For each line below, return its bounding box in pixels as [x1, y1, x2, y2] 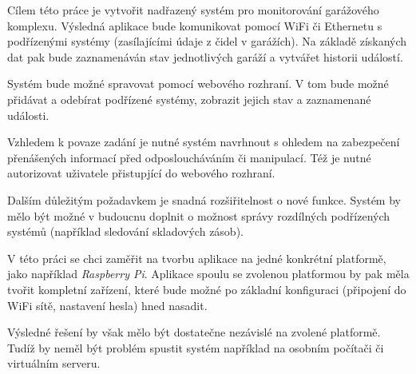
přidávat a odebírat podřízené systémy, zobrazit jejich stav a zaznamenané [7, 90, 371, 107]
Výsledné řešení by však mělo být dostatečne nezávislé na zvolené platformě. [7, 324, 381, 340]
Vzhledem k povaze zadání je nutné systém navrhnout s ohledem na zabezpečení [7, 133, 400, 150]
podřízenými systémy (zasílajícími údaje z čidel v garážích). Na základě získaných [7, 33, 407, 50]
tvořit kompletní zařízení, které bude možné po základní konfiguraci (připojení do [7, 280, 406, 297]
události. [7, 106, 50, 123]
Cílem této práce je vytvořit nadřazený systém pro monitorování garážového [7, 2, 379, 18]
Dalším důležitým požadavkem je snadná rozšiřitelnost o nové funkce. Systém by [7, 191, 401, 208]
